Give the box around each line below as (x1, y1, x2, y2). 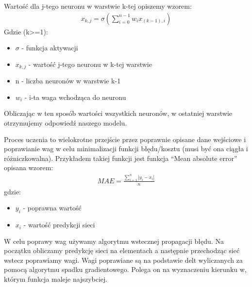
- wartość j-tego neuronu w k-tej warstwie (28, 59, 152, 69)
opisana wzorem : (4, 162, 53, 173)
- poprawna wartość (23, 203, 82, 213)
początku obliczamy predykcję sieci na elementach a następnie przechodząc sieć (4, 245, 240, 255)
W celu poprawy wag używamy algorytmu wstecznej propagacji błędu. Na (4, 236, 224, 246)
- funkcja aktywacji (21, 43, 78, 53)
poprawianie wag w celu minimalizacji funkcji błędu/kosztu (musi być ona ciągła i (4, 143, 248, 154)
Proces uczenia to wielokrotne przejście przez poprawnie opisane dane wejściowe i (4, 134, 246, 144)
